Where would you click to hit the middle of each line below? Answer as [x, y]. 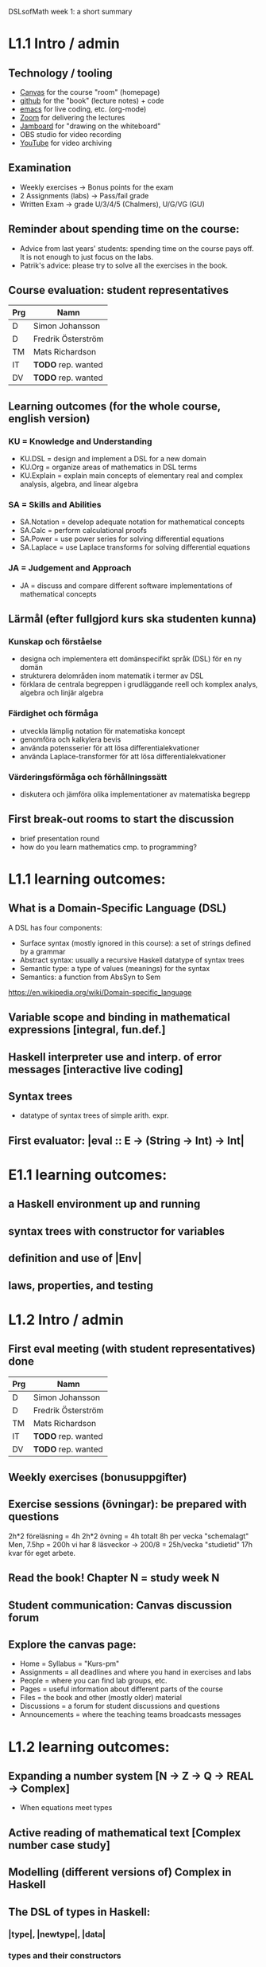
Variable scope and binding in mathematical [119, 1018]
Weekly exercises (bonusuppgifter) [98, 1477]
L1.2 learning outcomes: [89, 1747]
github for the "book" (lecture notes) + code [92, 100]
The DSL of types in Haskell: [79, 1912]
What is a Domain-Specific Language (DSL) [118, 909]
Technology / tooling [60, 73]
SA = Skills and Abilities [55, 505]
